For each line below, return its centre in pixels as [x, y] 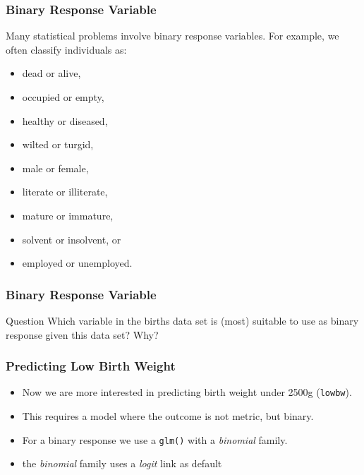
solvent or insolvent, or [72, 239]
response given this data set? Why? [82, 334]
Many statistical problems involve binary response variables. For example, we [172, 36]
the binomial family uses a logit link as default [122, 463]
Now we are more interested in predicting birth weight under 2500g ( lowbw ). [187, 392]
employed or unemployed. [77, 263]
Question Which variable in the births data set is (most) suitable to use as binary [182, 320]
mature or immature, [68, 215]
